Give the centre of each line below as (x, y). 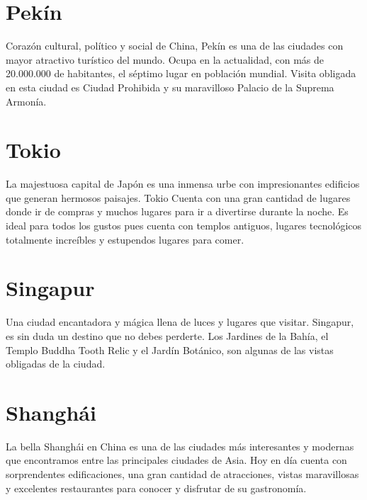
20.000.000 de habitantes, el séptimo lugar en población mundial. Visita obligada (181, 73)
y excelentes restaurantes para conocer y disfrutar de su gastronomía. (156, 488)
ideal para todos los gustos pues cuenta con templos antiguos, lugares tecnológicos (184, 225)
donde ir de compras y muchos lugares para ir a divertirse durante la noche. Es (177, 211)
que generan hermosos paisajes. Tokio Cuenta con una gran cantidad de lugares (178, 197)
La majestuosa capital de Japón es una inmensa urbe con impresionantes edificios (183, 184)
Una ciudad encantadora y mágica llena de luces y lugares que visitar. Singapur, (180, 322)
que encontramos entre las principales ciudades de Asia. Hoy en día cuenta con (176, 460)
